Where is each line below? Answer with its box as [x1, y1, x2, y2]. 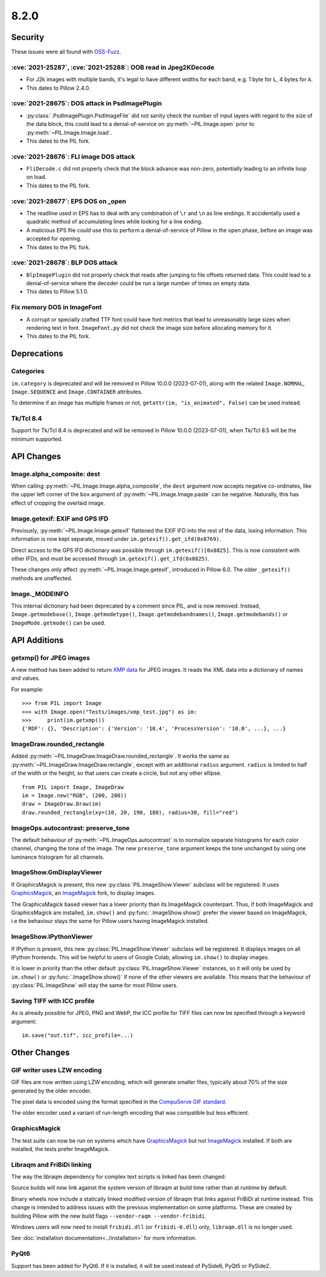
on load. [26, 173, 46, 181]
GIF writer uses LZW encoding [11, 1066, 102, 1074]
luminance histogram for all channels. [11, 853, 105, 861]
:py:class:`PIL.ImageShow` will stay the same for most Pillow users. [11, 982, 178, 989]
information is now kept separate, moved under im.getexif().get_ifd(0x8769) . [11, 536, 222, 543]
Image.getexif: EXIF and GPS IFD [11, 514, 109, 523]
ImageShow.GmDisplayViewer [11, 868, 102, 877]
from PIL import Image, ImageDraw [22, 784, 124, 790]
